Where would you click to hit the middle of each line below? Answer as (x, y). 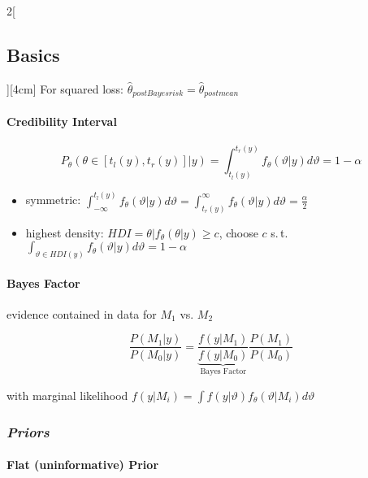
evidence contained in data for (82, 313)
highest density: (65, 232)
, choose (238, 232)
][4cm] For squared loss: (65, 88)
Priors (28, 431)
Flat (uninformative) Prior (83, 465)
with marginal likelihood (67, 395)
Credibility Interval (62, 121)
